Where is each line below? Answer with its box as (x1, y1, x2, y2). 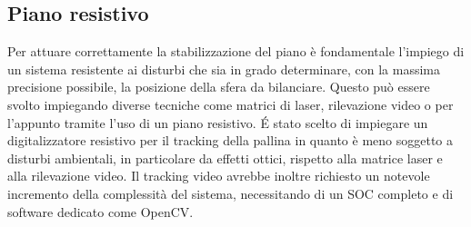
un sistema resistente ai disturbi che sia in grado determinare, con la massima (7, 59, 440, 78)
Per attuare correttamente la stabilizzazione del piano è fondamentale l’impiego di (7, 42, 465, 61)
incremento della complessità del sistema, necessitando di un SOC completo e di (7, 183, 454, 202)
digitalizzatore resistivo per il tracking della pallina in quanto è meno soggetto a (7, 131, 453, 150)
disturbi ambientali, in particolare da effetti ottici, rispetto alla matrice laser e (7, 148, 443, 167)
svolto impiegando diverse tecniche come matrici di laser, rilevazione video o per (7, 94, 454, 113)
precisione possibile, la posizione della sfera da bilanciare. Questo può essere (7, 77, 430, 96)
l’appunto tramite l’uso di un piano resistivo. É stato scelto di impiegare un (7, 113, 428, 132)
